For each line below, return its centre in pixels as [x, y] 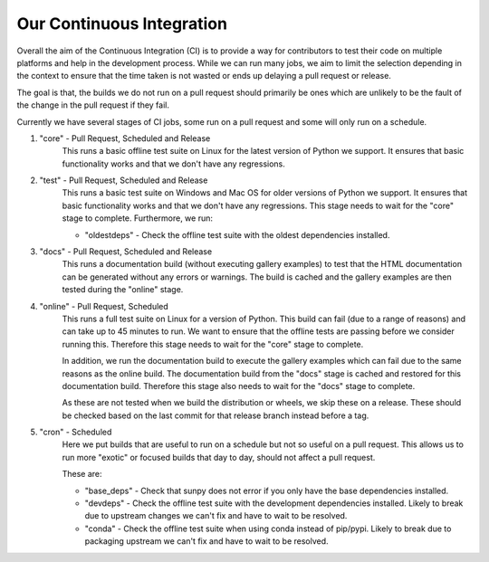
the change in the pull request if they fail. [93, 105]
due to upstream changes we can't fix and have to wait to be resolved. [216, 516]
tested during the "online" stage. [123, 290]
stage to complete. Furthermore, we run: [137, 218]
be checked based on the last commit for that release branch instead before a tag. [216, 415]
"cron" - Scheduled [76, 432]
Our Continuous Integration [122, 24]
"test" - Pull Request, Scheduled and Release [124, 180]
